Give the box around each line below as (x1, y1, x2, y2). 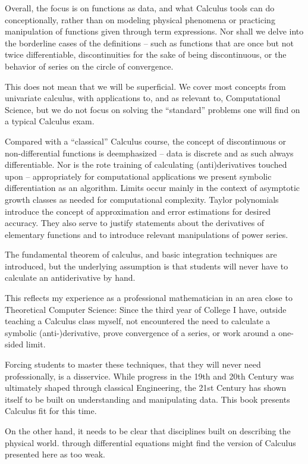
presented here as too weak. (5, 448, 105, 460)
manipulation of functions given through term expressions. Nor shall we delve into (5, 25, 304, 37)
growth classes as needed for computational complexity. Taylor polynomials (5, 193, 279, 205)
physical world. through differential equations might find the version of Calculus (5, 436, 296, 449)
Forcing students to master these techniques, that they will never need (5, 358, 261, 371)
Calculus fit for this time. (5, 405, 97, 417)
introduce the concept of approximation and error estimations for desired (5, 205, 271, 217)
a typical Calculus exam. (5, 115, 95, 127)
